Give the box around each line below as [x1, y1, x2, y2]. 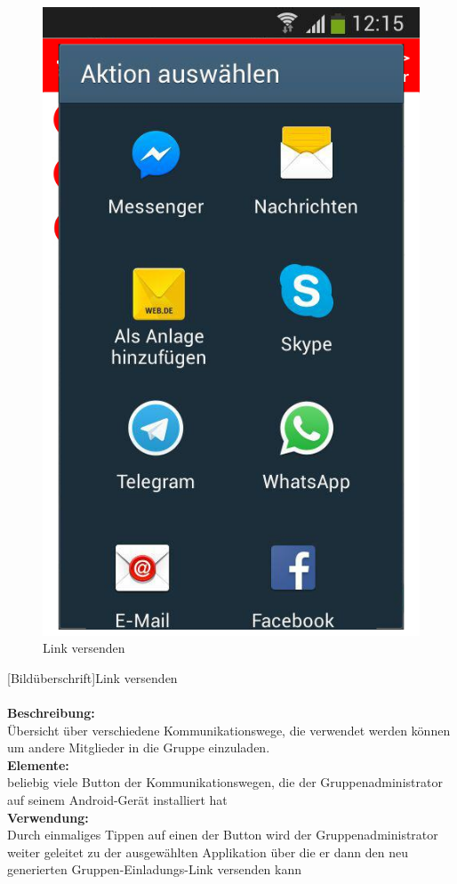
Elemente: [7, 755, 69, 774]
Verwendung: [7, 808, 89, 826]
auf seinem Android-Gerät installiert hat [7, 791, 228, 808]
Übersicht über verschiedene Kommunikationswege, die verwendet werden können [7, 720, 451, 739]
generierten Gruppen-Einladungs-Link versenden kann [7, 860, 302, 879]
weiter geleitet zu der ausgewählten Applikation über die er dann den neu [7, 842, 408, 861]
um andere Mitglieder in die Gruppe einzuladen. [7, 738, 270, 757]
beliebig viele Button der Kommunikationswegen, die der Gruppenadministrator [7, 773, 443, 792]
